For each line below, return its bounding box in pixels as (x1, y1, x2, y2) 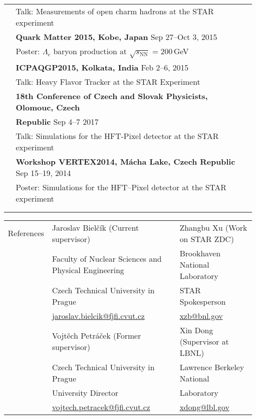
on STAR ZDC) (179, 233, 234, 244)
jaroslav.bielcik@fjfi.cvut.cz (52, 310, 145, 321)
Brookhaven (179, 247, 221, 259)
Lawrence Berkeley (179, 361, 244, 373)
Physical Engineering (52, 264, 125, 276)
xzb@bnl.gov (179, 310, 223, 321)
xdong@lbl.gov (179, 401, 229, 413)
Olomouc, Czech (16, 101, 80, 113)
